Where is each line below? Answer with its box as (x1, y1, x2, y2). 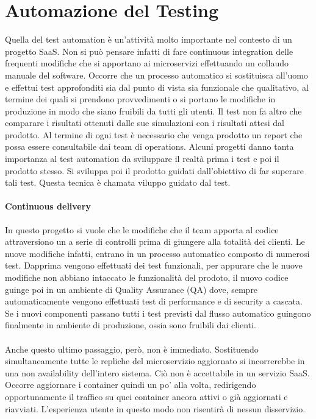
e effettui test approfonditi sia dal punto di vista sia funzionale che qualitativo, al (5, 80, 309, 93)
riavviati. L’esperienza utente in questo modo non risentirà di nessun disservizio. (5, 402, 306, 415)
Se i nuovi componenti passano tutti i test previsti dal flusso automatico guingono (5, 306, 311, 319)
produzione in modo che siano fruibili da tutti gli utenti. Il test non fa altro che (5, 104, 302, 117)
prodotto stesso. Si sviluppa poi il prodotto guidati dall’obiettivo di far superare (5, 164, 304, 177)
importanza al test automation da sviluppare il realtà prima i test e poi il (5, 152, 279, 165)
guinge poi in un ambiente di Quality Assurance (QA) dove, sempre (5, 283, 258, 295)
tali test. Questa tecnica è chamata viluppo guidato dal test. (5, 176, 231, 189)
